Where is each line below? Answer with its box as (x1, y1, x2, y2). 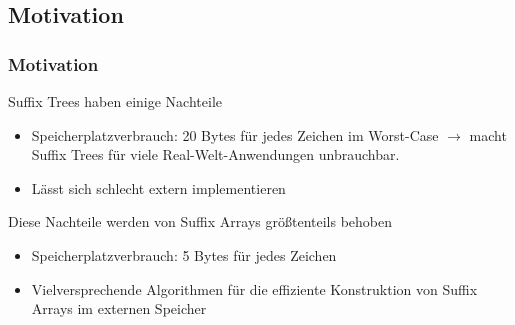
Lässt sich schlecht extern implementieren (31, 177, 286, 198)
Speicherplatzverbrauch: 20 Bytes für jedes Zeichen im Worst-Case (31, 124, 439, 145)
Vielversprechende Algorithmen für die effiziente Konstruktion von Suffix (31, 278, 478, 299)
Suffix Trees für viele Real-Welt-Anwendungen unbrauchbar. (31, 144, 400, 165)
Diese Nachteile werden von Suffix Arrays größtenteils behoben (8, 211, 393, 232)
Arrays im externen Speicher (31, 298, 207, 319)
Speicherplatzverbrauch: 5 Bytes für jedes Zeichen (31, 244, 337, 265)
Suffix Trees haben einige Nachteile (8, 91, 222, 111)
